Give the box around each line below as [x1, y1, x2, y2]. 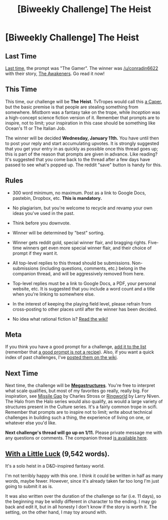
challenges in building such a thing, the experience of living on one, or [5, 414, 150, 421]
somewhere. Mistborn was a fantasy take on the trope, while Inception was [5, 109, 160, 115]
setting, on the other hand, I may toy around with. [5, 509, 107, 515]
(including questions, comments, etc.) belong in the [39, 265, 146, 271]
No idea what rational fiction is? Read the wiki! [12, 316, 108, 322]
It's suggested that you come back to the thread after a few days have [5, 156, 150, 162]
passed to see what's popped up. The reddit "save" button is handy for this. [5, 162, 162, 168]
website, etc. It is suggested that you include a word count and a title [12, 285, 155, 291]
